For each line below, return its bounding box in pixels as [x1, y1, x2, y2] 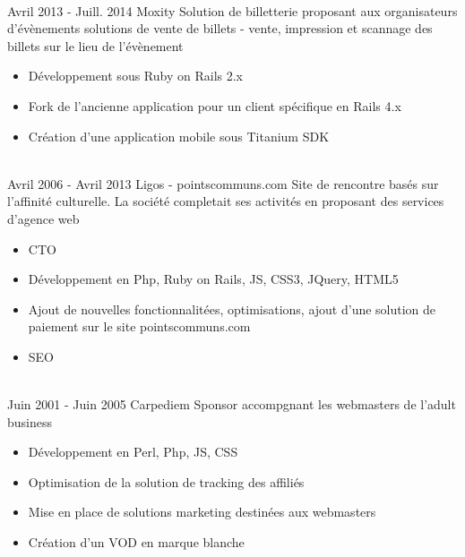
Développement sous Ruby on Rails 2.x [28, 66, 243, 85]
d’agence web [7, 209, 80, 227]
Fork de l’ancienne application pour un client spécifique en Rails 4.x [28, 96, 401, 115]
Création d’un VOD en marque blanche [28, 533, 245, 552]
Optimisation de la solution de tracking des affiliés [28, 472, 305, 491]
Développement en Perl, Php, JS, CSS [28, 442, 238, 461]
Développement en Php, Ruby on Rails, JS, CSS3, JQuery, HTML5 [28, 270, 399, 288]
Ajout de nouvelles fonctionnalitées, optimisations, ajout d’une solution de [28, 299, 436, 318]
